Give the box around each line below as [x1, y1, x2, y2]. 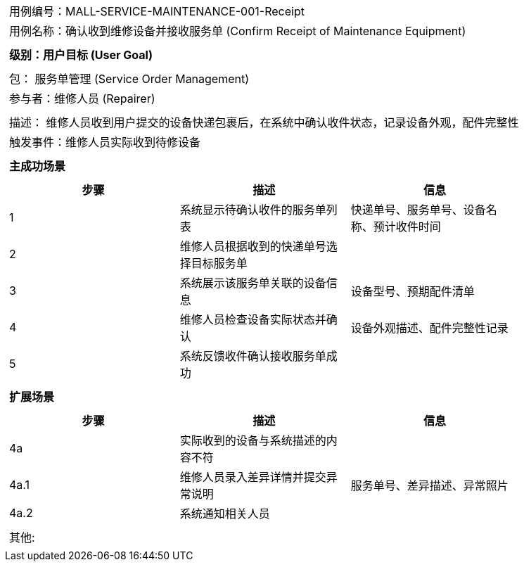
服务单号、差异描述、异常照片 [350, 478, 509, 492]
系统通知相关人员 [179, 507, 270, 521]
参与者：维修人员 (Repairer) [9, 91, 155, 106]
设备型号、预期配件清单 [350, 284, 475, 298]
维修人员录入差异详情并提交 [179, 470, 326, 484]
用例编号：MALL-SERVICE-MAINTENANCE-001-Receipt [9, 4, 305, 18]
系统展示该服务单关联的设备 [179, 276, 326, 290]
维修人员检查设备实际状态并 [179, 312, 326, 326]
